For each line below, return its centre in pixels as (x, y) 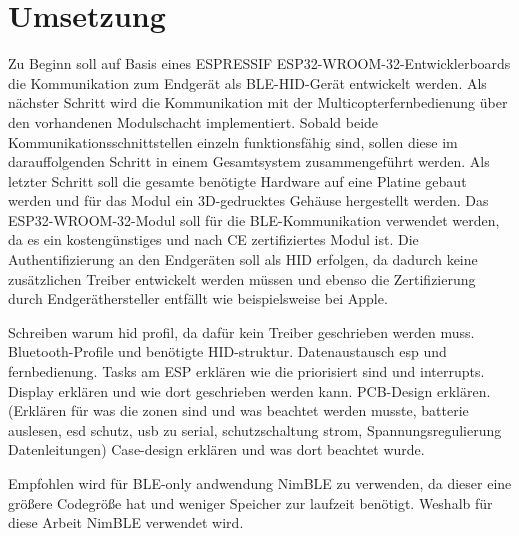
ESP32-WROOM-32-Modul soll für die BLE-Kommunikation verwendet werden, (254, 219)
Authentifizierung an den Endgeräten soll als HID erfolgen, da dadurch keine (243, 259)
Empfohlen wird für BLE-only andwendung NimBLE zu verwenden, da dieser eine (260, 483)
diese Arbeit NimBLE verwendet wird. (126, 522)
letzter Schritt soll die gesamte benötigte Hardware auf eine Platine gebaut (237, 180)
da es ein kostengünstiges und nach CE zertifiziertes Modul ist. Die (213, 239)
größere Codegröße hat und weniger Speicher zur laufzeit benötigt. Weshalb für (250, 502)
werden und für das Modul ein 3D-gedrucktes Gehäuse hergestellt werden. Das (248, 200)
